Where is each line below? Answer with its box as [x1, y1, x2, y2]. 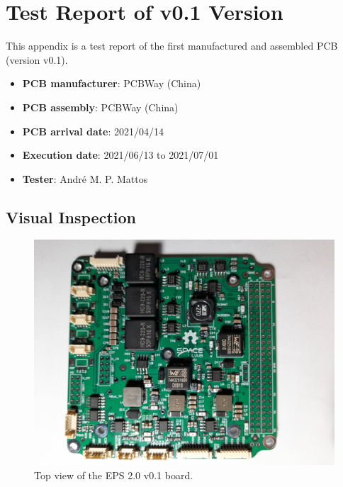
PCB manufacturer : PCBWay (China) [22, 76, 201, 91]
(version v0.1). [6, 52, 68, 67]
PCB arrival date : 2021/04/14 [22, 123, 164, 138]
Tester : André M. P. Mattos [22, 171, 148, 186]
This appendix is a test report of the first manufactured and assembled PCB [6, 38, 338, 53]
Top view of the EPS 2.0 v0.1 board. [34, 468, 193, 483]
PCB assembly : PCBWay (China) [22, 99, 179, 114]
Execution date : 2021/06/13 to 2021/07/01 [22, 147, 219, 162]
